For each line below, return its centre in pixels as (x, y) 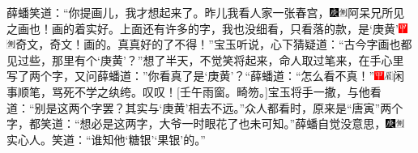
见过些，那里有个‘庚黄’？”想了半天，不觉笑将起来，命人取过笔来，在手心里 (205, 59)
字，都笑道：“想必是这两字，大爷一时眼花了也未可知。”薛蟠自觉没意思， (196, 123)
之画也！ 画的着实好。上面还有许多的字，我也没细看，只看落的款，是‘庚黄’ (203, 28)
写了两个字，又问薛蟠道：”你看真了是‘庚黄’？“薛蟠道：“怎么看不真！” (191, 76)
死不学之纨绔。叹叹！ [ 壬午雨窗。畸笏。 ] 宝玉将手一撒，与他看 (222, 91)
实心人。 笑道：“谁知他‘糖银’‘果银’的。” (106, 139)
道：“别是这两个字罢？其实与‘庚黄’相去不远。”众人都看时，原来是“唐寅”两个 (205, 107)
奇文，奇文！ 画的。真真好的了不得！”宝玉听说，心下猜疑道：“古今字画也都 (214, 44)
